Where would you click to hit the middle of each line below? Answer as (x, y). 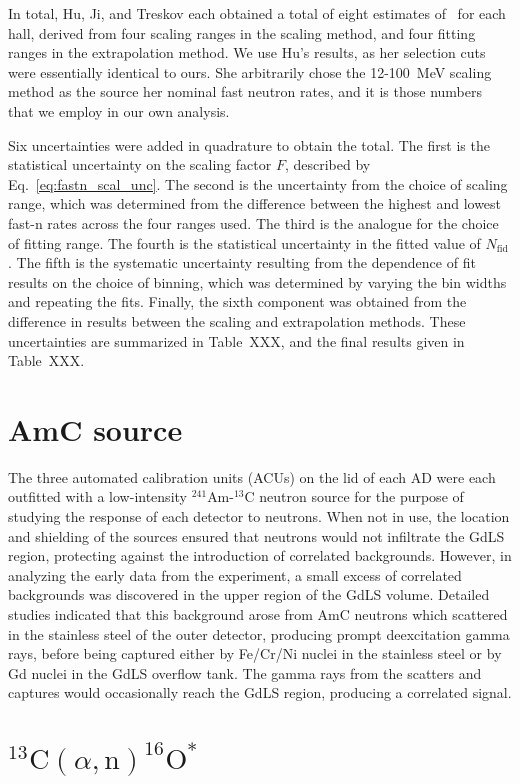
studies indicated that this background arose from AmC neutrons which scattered (258, 613)
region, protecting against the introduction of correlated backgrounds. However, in (260, 555)
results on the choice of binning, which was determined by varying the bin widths (257, 281)
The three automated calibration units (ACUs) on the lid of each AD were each (252, 476)
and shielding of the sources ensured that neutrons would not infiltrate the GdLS (256, 535)
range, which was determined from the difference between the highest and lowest (255, 203)
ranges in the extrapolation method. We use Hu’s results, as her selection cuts (247, 52)
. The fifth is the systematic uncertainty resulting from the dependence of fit (242, 262)
